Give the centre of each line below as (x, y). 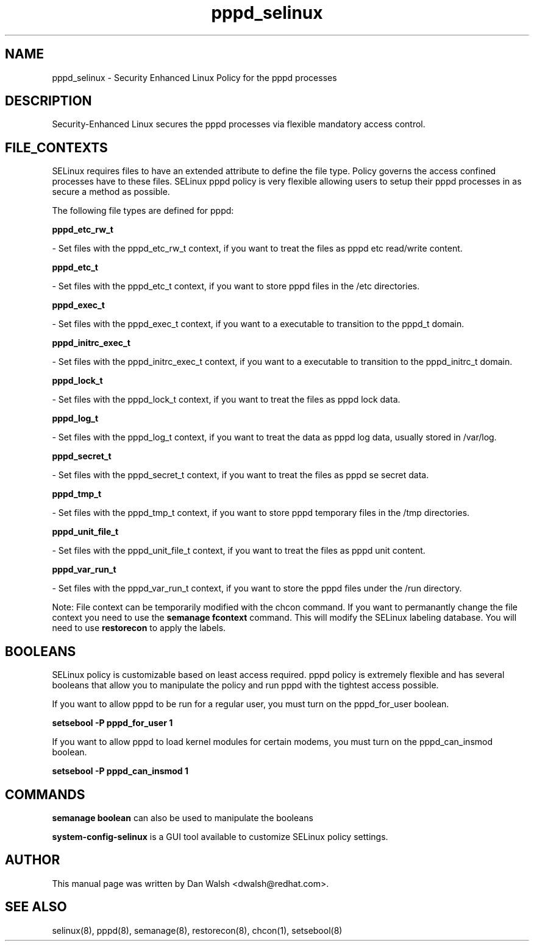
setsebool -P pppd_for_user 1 (112, 723)
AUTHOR (33, 860)
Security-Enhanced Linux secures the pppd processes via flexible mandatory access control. (239, 124)
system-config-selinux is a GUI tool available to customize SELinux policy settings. (220, 836)
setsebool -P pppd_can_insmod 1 (120, 771)
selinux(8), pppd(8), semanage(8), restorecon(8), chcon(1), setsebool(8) (197, 930)
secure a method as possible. (111, 192)
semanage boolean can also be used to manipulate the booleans (183, 817)
